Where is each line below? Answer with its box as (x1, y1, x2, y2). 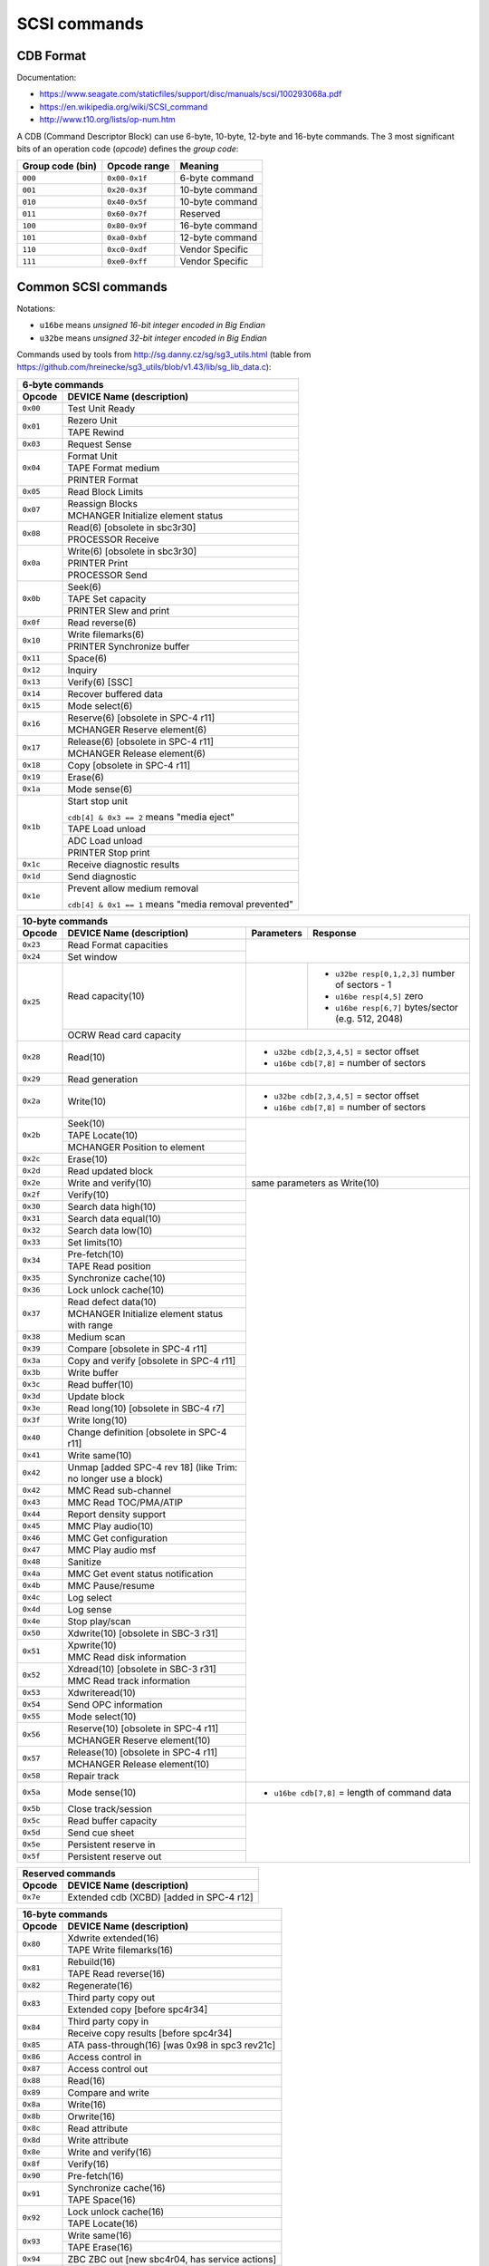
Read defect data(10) (67, 1295, 158, 1308)
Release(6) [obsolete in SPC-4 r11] (67, 735, 215, 748)
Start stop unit (67, 794, 129, 807)
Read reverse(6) (67, 616, 137, 629)
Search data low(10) (67, 1224, 153, 1236)
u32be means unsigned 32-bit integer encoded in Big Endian (39, 332, 267, 344)
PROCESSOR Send (67, 568, 148, 581)
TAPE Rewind (67, 426, 125, 439)
